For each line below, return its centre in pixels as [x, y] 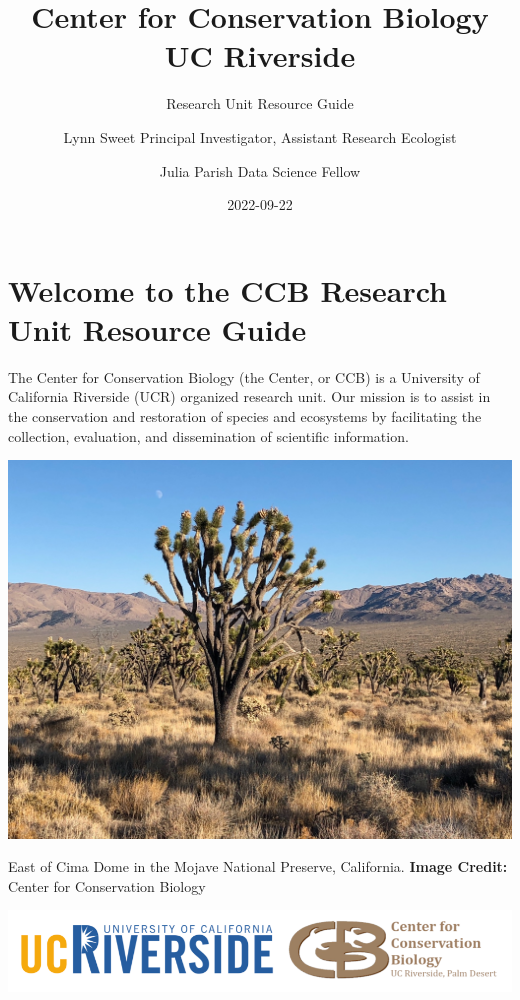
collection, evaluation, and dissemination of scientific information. [208, 435]
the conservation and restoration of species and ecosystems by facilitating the [245, 416]
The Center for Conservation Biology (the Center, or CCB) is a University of [244, 376]
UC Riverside [260, 55]
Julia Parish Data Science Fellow [260, 170]
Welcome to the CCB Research [228, 289]
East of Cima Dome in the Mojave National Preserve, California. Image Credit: [258, 866]
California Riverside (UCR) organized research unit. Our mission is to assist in [249, 396]
